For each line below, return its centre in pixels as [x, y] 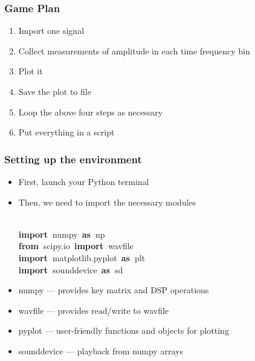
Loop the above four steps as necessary [91, 112]
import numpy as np [62, 234]
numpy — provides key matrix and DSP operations [114, 290]
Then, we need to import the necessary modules [107, 202]
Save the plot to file [55, 91]
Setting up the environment [73, 159]
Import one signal [51, 31]
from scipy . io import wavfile [76, 246]
